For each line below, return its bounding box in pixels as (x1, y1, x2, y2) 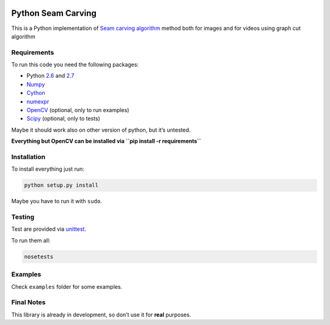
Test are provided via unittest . (11, 225, 87, 233)
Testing (11, 213, 35, 222)
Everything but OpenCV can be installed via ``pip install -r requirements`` (11, 138, 202, 145)
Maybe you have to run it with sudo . (11, 198, 102, 205)
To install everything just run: (11, 165, 85, 173)
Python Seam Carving (11, 8, 97, 18)
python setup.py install (24, 182, 99, 189)
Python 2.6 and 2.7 (26, 72, 75, 80)
